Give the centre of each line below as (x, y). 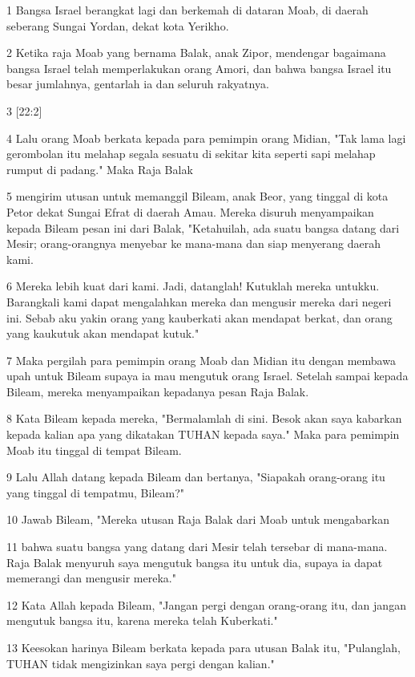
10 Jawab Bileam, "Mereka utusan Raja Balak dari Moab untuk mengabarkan (198, 519)
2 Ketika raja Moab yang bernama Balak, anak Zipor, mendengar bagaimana (196, 53)
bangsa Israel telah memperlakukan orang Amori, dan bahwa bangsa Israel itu (199, 68)
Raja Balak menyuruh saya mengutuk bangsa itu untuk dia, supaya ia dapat (195, 562)
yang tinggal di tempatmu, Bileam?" (96, 492)
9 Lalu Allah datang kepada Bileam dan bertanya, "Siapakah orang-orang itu (196, 477)
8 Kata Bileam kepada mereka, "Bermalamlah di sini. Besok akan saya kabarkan (204, 418)
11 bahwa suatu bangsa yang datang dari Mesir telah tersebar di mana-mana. (197, 547)
